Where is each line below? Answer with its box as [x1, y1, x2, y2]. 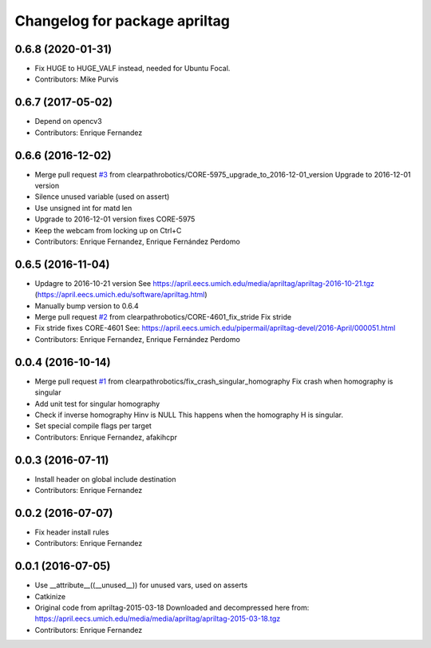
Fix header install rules [34, 527, 109, 537]
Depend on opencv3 [34, 117, 103, 126]
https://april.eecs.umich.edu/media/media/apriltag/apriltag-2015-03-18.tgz [34, 614, 281, 623]
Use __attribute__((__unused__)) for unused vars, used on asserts [34, 580, 248, 590]
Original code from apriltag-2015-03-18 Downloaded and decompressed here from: [34, 603, 310, 612]
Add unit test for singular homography [34, 399, 160, 408]
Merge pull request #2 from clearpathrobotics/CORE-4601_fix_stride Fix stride [34, 312, 291, 322]
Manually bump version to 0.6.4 [34, 300, 139, 311]
